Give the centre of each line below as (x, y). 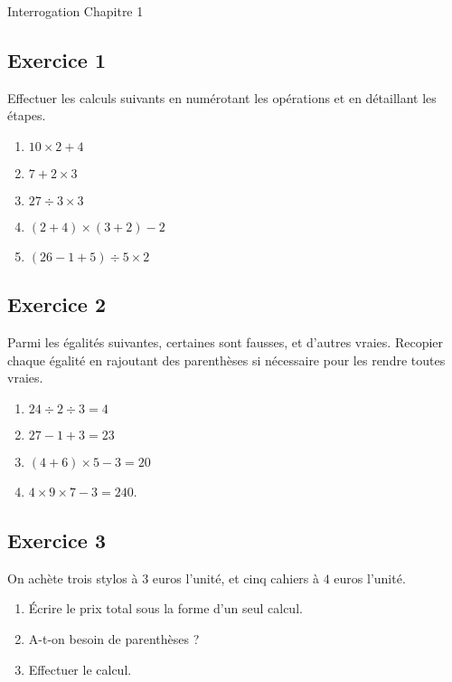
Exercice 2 (56, 304)
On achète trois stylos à (73, 578)
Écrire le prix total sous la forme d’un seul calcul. (165, 608)
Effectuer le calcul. (80, 669)
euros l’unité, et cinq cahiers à (236, 578)
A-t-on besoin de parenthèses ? (114, 638)
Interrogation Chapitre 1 (75, 11)
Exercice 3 (56, 540)
